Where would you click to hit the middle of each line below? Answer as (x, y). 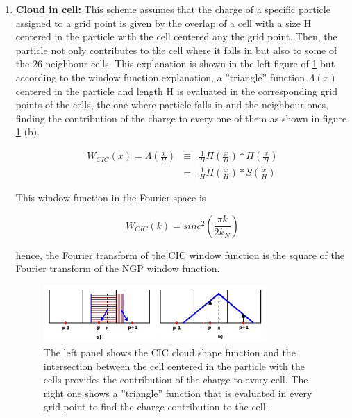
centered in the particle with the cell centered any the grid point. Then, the (176, 36)
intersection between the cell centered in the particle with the (174, 366)
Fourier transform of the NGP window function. (118, 268)
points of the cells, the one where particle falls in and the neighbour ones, (172, 104)
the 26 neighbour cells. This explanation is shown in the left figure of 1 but (175, 64)
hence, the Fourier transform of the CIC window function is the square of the (180, 254)
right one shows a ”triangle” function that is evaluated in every (178, 393)
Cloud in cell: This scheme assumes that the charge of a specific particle (173, 9)
